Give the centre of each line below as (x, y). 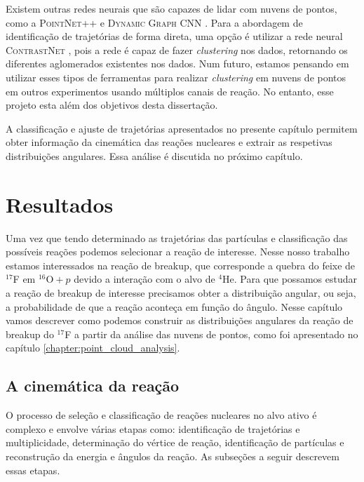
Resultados (60, 204)
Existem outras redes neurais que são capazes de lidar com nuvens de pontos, (171, 8)
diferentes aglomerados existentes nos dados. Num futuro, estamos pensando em (177, 63)
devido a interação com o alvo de (144, 279)
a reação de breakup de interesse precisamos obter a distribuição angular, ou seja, (181, 293)
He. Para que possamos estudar (290, 279)
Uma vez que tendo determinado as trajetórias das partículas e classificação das (177, 237)
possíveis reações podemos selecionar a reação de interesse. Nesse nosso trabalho (178, 252)
